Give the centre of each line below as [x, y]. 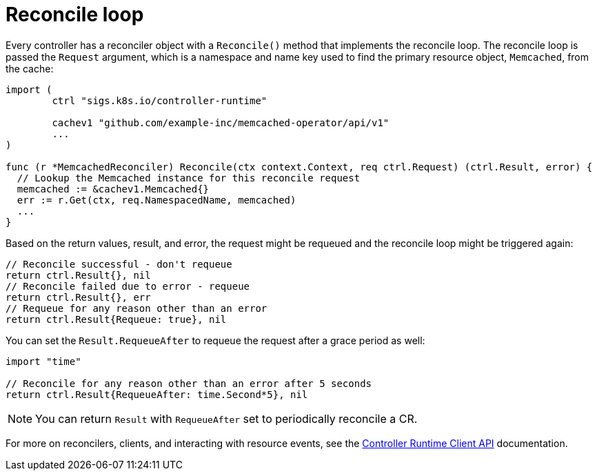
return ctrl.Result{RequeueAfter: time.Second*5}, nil [157, 394]
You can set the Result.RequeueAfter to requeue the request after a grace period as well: [215, 340]
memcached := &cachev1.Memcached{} [113, 189]
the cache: [30, 68]
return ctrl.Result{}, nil [78, 275]
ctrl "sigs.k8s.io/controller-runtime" [160, 100]
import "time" [43, 361]
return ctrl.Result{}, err [78, 297]
